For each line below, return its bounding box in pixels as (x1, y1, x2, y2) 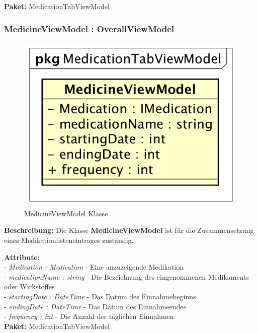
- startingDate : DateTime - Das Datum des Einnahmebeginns (4, 291, 196, 301)
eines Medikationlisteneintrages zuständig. (4, 235, 134, 245)
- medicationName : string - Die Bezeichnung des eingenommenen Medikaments (4, 271, 249, 282)
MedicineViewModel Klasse (24, 208, 108, 218)
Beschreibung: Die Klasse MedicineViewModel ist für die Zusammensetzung (4, 225, 254, 235)
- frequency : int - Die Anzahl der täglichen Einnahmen (4, 311, 174, 321)
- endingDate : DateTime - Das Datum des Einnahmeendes (4, 301, 187, 311)
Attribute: (4, 252, 40, 262)
